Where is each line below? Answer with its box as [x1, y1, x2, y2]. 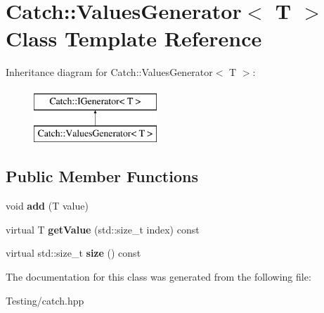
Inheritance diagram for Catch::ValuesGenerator [6, 65, 213, 79]
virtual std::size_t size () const [6, 245, 141, 260]
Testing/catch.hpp [6, 293, 84, 307]
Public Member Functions [6, 165, 198, 187]
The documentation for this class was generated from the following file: [6, 269, 311, 284]
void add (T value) [6, 198, 89, 213]
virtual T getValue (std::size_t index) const [6, 222, 200, 236]
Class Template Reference [6, 24, 262, 53]
